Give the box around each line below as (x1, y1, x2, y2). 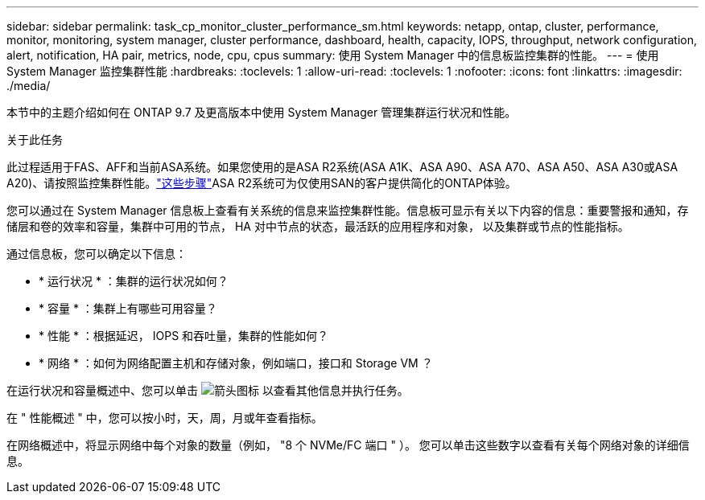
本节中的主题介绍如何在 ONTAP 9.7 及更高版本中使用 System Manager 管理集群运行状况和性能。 (6, 105, 517, 119)
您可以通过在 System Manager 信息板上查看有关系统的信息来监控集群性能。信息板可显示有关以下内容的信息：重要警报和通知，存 (6, 203, 689, 217)
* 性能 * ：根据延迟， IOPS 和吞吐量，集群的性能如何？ (39, 329, 329, 342)
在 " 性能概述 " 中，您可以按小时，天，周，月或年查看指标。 (6, 411, 323, 424)
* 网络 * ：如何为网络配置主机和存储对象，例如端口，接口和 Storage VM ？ (39, 356, 433, 370)
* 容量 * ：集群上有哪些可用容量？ (39, 301, 217, 315)
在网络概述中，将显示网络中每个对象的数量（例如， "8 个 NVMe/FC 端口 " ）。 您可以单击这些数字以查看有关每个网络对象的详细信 (6, 438, 690, 452)
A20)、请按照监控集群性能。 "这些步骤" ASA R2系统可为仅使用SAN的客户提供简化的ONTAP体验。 (6, 176, 517, 190)
